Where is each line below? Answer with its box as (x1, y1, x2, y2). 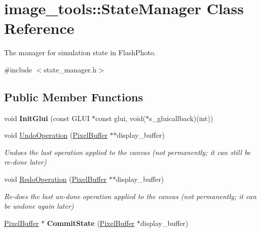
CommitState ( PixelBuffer (47, 217, 135, 228)
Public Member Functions (4, 89, 143, 104)
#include (4, 64, 32, 74)
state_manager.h (44, 64, 97, 74)
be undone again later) (4, 201, 74, 211)
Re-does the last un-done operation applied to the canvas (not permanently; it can (4, 190, 256, 201)
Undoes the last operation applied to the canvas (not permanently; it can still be (4, 146, 251, 157)
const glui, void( (95, 112, 146, 123)
